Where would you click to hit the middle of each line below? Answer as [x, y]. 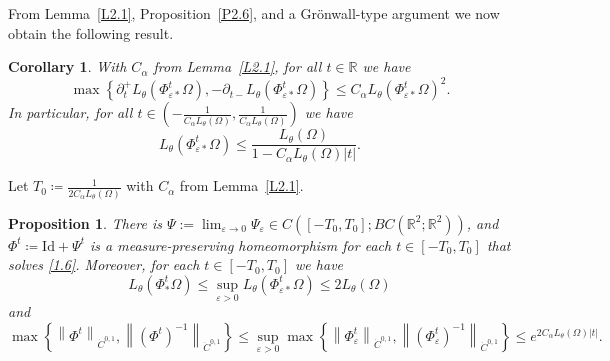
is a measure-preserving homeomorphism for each [241, 244]
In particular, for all [70, 112]
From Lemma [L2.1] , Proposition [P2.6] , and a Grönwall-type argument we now [254, 13]
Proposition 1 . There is [85, 222]
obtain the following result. [91, 32]
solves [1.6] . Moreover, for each [104, 264]
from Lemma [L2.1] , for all [237, 66]
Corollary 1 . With [67, 66]
